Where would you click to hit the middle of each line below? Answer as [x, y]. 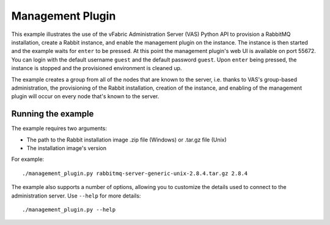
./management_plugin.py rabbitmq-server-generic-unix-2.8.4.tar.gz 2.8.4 [135, 173]
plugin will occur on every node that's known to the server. [85, 96]
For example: [28, 159]
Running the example [53, 114]
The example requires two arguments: [59, 129]
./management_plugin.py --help [69, 209]
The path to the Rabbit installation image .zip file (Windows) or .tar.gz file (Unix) [127, 140]
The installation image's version [67, 148]
